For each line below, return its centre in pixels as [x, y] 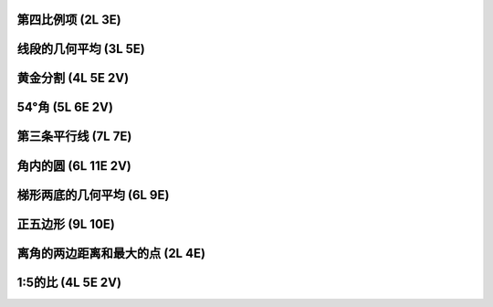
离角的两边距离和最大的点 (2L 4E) [111, 253]
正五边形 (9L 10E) [66, 224]
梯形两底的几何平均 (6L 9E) [93, 195]
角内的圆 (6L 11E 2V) [74, 166]
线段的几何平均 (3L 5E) [81, 49]
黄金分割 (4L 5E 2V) [73, 78]
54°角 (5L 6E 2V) [65, 107]
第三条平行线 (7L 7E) [74, 137]
